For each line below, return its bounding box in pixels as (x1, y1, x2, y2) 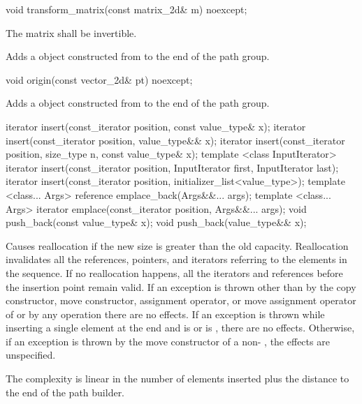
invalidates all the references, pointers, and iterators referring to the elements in (6, 252, 347, 267)
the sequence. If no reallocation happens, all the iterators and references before (6, 265, 343, 280)
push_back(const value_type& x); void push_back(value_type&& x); (6, 215, 307, 230)
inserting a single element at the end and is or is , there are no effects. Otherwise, (6, 320, 355, 335)
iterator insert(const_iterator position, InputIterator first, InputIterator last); (6, 160, 339, 174)
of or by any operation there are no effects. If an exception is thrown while (6, 306, 325, 321)
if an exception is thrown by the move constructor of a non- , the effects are (6, 334, 330, 348)
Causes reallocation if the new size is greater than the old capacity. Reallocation (6, 238, 349, 253)
